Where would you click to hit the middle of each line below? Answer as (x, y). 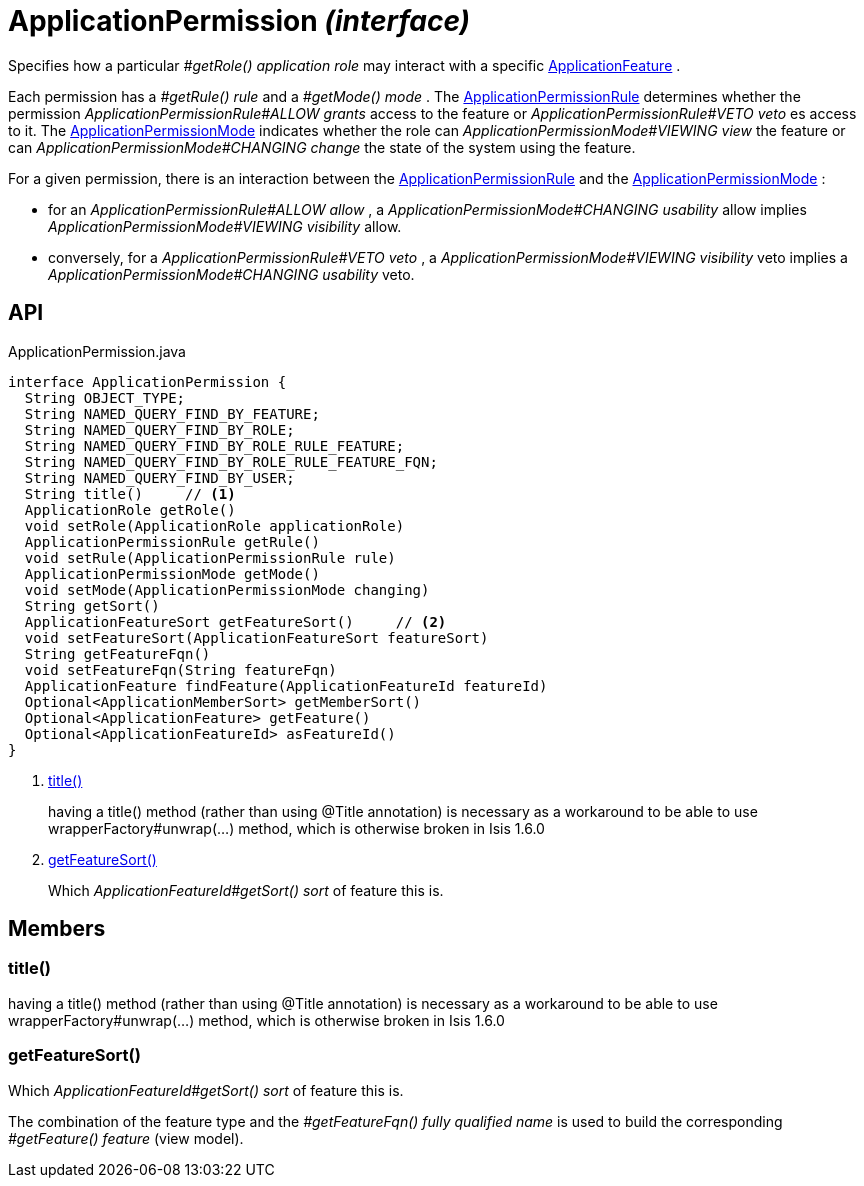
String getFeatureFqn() (117, 653)
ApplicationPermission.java (97, 351)
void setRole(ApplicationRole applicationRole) (214, 525)
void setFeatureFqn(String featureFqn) (180, 669)
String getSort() (92, 605)
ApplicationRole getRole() (130, 509)
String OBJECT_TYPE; (105, 397)
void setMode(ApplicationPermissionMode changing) (227, 589)
